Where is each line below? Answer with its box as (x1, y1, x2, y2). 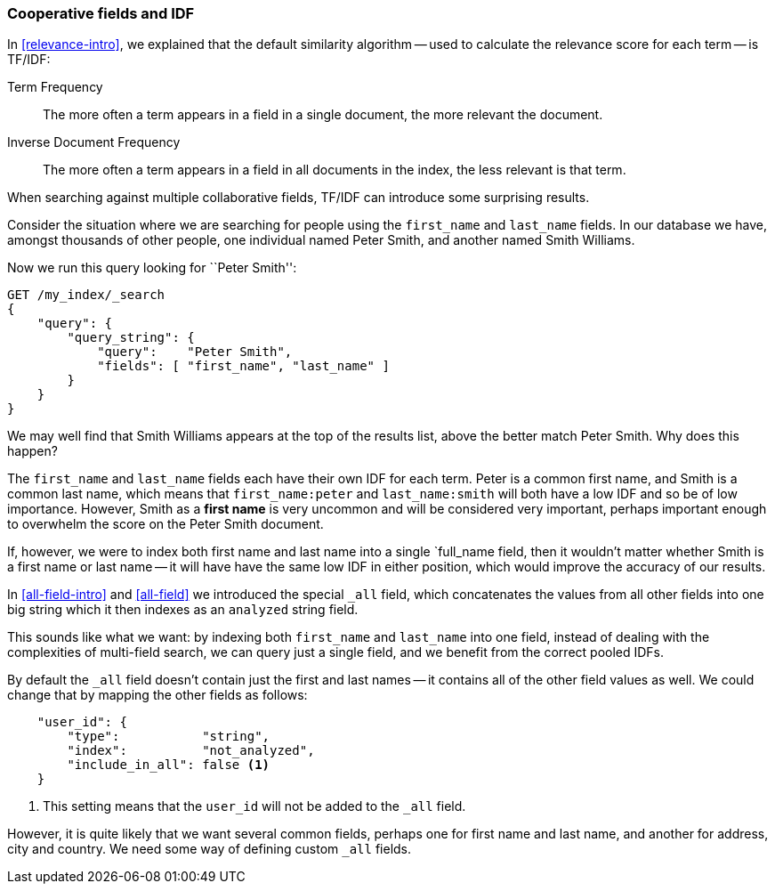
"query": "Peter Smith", (97, 344, 293, 360)
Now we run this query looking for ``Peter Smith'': (7, 260, 297, 276)
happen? (7, 443, 58, 459)
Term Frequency (7, 79, 103, 95)
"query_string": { (67, 330, 195, 345)
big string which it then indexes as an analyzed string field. (7, 602, 359, 618)
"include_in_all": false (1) (67, 757, 270, 773)
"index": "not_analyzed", (67, 743, 315, 758)
